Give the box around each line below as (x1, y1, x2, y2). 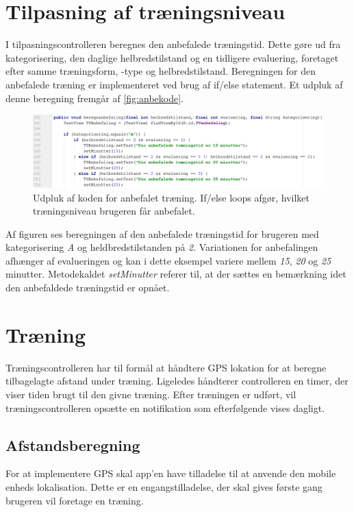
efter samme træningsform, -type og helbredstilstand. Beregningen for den (5, 64, 316, 78)
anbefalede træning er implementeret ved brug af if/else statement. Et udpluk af (5, 77, 343, 91)
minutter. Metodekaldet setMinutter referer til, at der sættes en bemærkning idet (5, 267, 346, 281)
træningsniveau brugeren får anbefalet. (33, 204, 195, 218)
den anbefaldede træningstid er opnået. (5, 280, 170, 295)
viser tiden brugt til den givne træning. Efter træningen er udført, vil (5, 387, 296, 401)
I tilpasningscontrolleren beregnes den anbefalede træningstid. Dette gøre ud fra (5, 37, 341, 51)
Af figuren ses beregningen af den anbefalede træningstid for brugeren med (5, 226, 319, 241)
